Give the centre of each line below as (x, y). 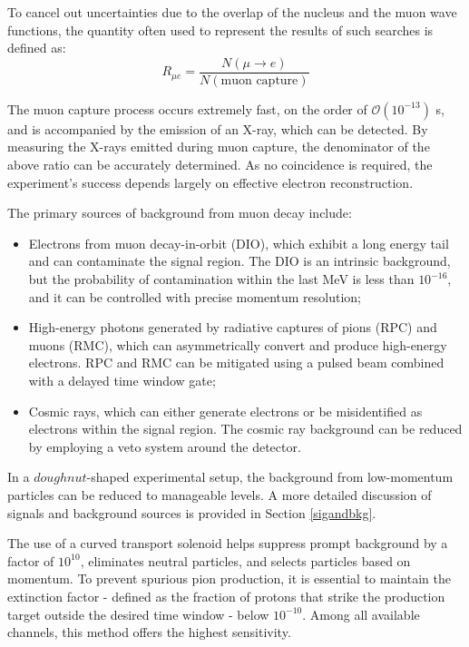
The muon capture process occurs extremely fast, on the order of (187, 108)
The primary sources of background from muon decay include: (180, 213)
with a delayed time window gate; (122, 380)
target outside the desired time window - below (138, 614)
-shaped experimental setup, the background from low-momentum (270, 477)
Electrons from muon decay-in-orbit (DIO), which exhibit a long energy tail (239, 243)
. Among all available (361, 614)
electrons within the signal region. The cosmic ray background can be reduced (245, 429)
